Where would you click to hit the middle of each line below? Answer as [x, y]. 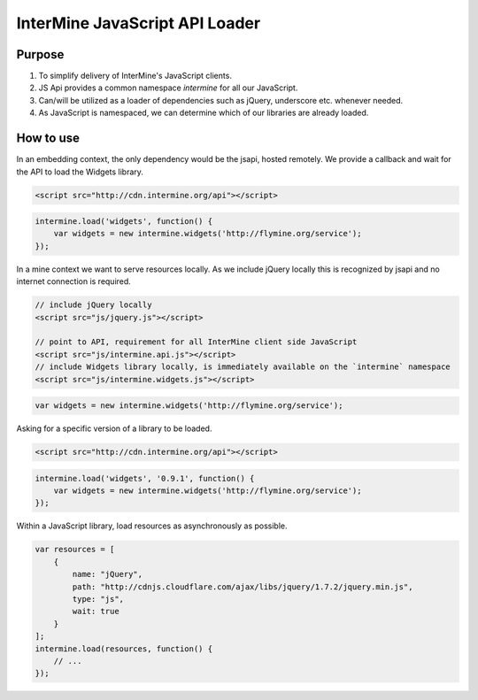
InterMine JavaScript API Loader [139, 23]
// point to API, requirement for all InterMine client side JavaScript [196, 342]
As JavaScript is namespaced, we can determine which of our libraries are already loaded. [204, 113]
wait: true [96, 612]
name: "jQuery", [108, 574]
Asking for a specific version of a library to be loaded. [114, 428]
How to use [48, 138]
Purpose [40, 54]
